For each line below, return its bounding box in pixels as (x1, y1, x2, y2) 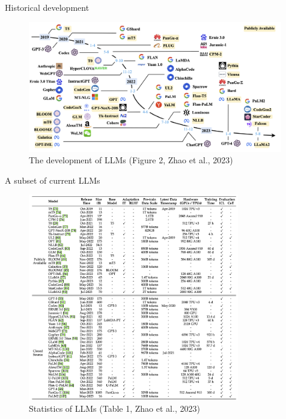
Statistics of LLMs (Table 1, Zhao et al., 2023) (29, 402, 200, 415)
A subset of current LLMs (5, 173, 100, 186)
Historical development (5, 1, 90, 13)
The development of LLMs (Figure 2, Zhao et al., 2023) (29, 154, 233, 166)
